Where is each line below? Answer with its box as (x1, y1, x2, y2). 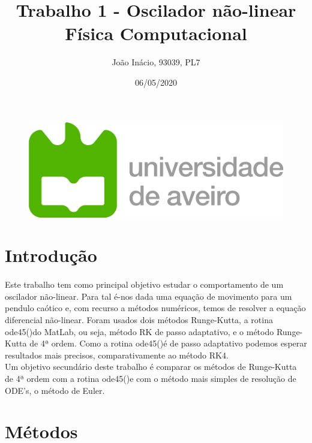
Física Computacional (65, 21, 247, 46)
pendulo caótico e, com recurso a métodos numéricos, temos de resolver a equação (5, 302, 306, 314)
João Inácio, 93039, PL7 (112, 56, 200, 68)
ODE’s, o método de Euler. (5, 384, 105, 396)
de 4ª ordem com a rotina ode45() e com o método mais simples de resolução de (5, 372, 296, 384)
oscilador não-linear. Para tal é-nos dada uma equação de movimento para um (5, 290, 292, 302)
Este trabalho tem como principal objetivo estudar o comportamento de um (5, 278, 284, 291)
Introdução (5, 243, 97, 267)
